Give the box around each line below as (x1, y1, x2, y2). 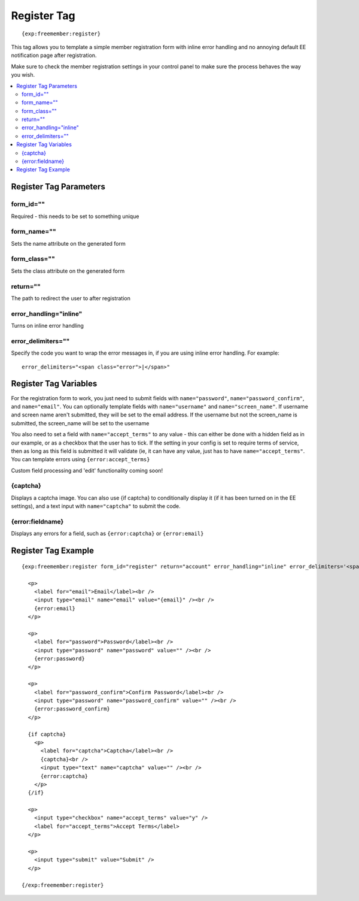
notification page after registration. (11, 52, 97, 59)
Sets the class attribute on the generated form (11, 267, 125, 274)
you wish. (11, 71, 35, 78)
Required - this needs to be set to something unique (11, 213, 139, 220)
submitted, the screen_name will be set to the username (11, 419, 150, 427)
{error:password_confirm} (34, 706, 111, 712)
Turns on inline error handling (11, 322, 84, 329)
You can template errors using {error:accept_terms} (11, 456, 150, 463)
